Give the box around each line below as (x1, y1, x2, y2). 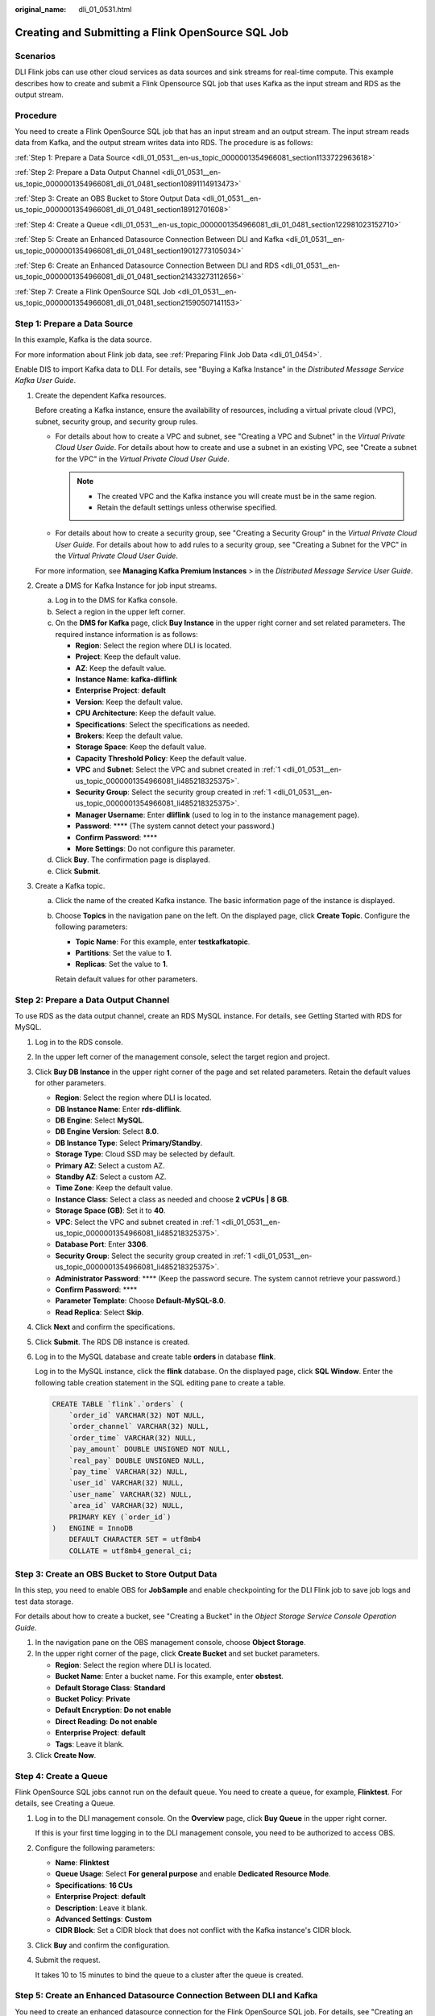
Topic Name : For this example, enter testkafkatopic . (75, 936, 251, 947)
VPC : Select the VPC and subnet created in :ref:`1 (55, 1217, 220, 1227)
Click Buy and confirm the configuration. (35, 1940, 171, 1950)
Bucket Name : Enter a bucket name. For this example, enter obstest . (55, 1672, 284, 1681)
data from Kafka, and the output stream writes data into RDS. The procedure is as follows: (14, 138, 313, 148)
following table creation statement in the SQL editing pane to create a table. (35, 1377, 286, 1387)
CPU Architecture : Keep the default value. (75, 708, 217, 718)
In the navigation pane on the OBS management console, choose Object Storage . (35, 1638, 306, 1647)
